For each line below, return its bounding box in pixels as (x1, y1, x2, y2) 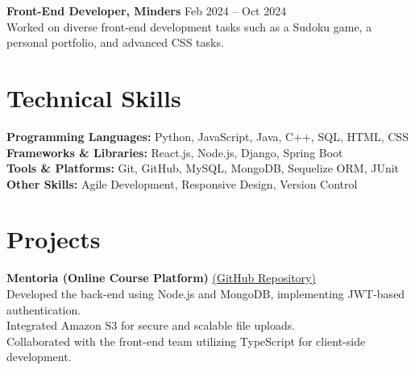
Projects (6, 222, 101, 256)
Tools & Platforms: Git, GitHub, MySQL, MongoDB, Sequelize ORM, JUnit (6, 160, 400, 177)
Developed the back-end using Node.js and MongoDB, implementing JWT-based (6, 285, 405, 301)
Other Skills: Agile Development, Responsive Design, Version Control (6, 175, 358, 192)
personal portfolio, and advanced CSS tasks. (6, 34, 224, 51)
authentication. (6, 301, 81, 318)
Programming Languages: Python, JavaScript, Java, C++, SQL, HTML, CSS (6, 127, 409, 144)
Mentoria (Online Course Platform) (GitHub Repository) (6, 269, 316, 286)
